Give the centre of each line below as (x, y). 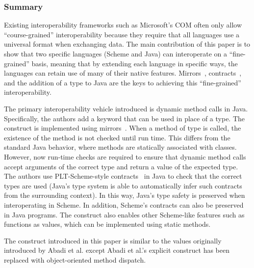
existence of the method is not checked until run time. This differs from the (117, 137)
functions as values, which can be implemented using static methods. (107, 224)
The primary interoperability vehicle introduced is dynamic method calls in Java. (126, 108)
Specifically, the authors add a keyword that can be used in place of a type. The (125, 118)
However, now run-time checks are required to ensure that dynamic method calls (125, 156)
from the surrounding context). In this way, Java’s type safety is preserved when (125, 195)
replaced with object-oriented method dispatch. (75, 259)
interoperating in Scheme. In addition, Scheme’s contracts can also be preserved (124, 204)
